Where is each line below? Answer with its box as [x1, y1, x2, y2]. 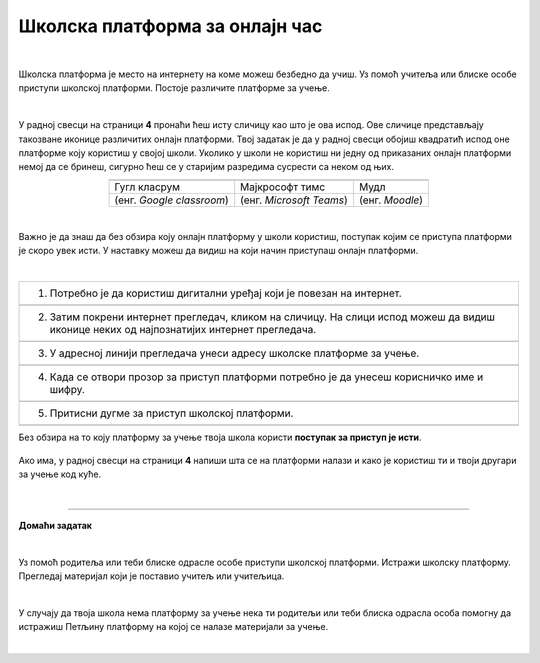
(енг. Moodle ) [358, 193, 424, 207]
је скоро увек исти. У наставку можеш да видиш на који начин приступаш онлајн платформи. [18, 245, 419, 257]
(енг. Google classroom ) [114, 193, 229, 207]
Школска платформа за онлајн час [18, 15, 323, 37]
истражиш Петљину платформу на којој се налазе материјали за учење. [18, 621, 329, 633]
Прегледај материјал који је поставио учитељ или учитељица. [18, 570, 285, 582]
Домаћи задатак [18, 519, 92, 531]
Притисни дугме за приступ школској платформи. [49, 406, 294, 420]
